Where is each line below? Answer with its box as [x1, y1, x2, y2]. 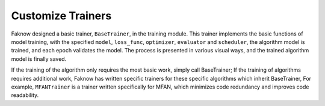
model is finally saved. [11, 55, 67, 63]
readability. [11, 92, 39, 99]
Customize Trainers [11, 9, 112, 22]
